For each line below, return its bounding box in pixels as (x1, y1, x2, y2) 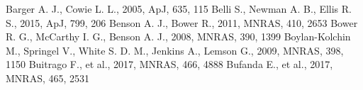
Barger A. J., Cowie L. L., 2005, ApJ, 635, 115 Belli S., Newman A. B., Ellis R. (6, 1, 352, 16)
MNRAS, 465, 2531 (6, 70, 90, 85)
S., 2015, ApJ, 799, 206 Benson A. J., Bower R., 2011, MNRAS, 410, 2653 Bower (6, 15, 358, 30)
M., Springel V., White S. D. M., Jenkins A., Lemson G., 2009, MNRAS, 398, (6, 43, 344, 57)
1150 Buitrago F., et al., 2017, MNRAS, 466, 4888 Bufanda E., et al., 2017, (6, 57, 333, 72)
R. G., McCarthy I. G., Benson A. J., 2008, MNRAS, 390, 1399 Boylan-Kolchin (6, 29, 351, 44)
